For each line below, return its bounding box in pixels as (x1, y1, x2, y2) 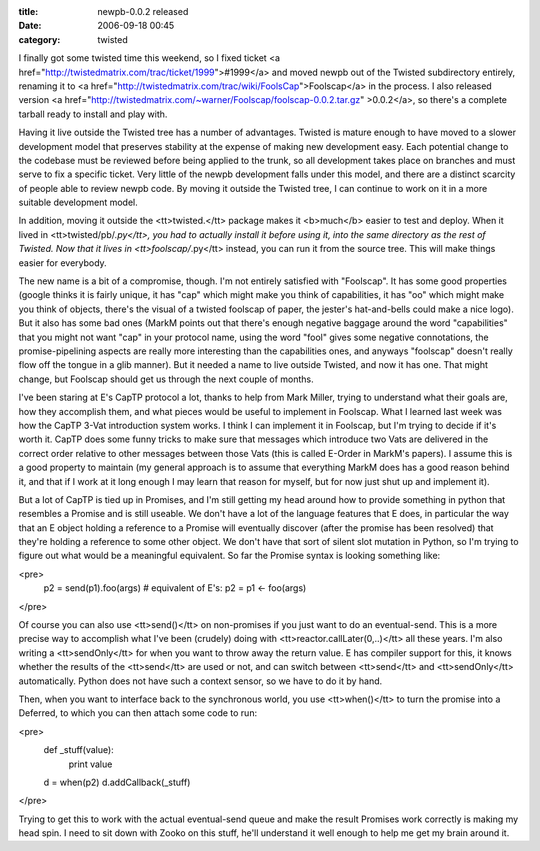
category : (18, 33, 61, 45)
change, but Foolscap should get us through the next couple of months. (18, 373, 314, 385)
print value (68, 758, 113, 770)
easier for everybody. (18, 256, 107, 269)
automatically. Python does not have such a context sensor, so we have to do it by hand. (18, 675, 383, 687)
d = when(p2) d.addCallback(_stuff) (43, 776, 191, 788)
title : (18, 6, 39, 17)
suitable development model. (18, 196, 139, 209)
